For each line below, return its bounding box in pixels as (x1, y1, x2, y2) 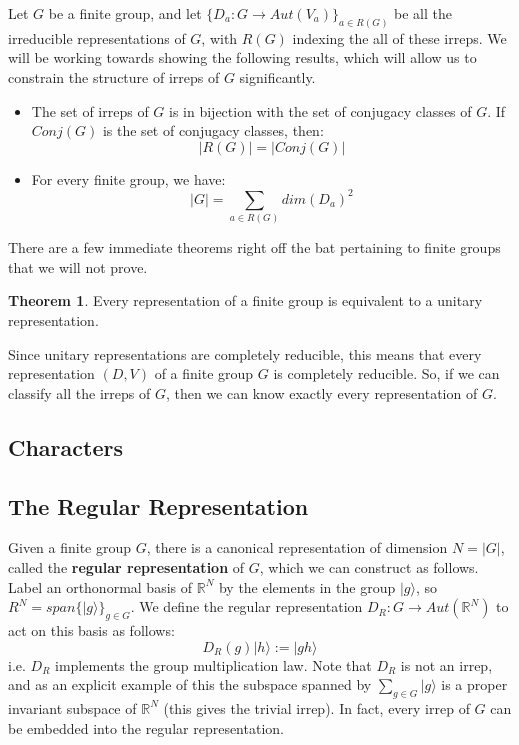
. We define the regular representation (130, 596, 363, 617)
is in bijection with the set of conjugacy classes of (169, 100, 472, 121)
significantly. (239, 67, 316, 88)
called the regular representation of (8, 556, 245, 577)
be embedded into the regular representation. (8, 717, 284, 738)
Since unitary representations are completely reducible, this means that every (8, 343, 482, 364)
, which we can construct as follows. (259, 556, 479, 577)
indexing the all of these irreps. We (292, 27, 507, 48)
